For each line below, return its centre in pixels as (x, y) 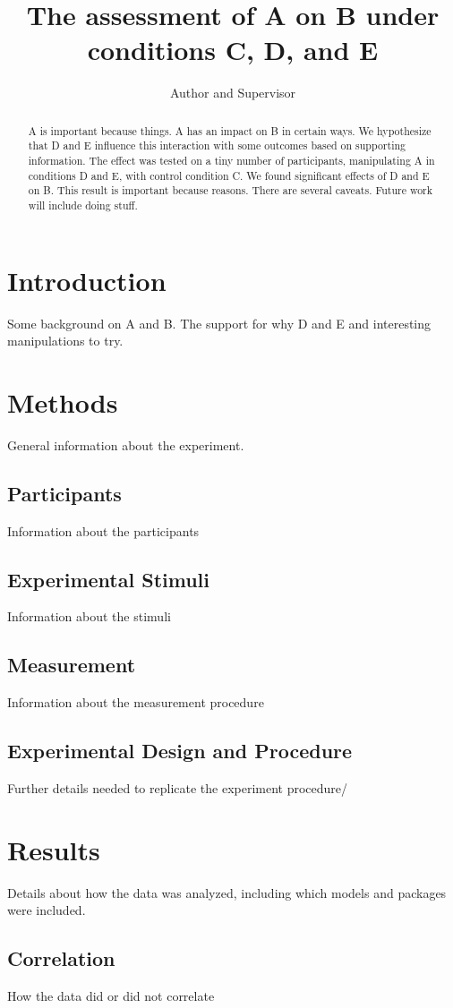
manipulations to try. (65, 341)
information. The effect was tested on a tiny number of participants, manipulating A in (231, 161)
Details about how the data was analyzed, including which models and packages (227, 892)
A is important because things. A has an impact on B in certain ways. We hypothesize (230, 130)
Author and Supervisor (233, 93)
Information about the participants (103, 530)
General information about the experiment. (126, 444)
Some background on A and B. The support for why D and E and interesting (219, 323)
